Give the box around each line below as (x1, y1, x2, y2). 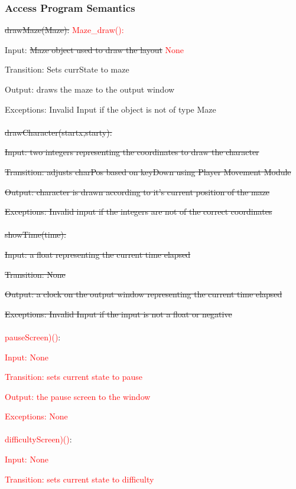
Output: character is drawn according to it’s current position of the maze (5, 185, 270, 198)
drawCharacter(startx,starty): (5, 126, 112, 138)
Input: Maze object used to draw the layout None (5, 43, 184, 55)
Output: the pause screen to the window (5, 390, 151, 402)
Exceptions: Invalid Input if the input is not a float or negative (5, 307, 232, 320)
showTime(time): (5, 228, 66, 241)
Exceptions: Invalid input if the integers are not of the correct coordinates (5, 205, 272, 218)
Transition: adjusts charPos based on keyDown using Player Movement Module (5, 165, 291, 178)
